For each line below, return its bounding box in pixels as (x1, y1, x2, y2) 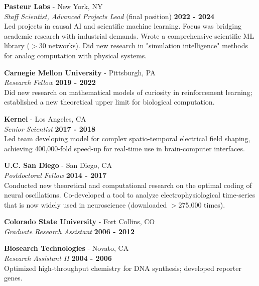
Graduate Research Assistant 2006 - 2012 (4, 226, 135, 236)
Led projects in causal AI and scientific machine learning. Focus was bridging (4, 21, 242, 31)
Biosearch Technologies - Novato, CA (4, 243, 129, 253)
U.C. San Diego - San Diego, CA (4, 160, 112, 170)
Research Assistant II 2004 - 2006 (4, 253, 112, 263)
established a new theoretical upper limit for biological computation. (4, 97, 215, 107)
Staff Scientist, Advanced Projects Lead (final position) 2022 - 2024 (4, 11, 215, 21)
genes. (4, 272, 23, 283)
